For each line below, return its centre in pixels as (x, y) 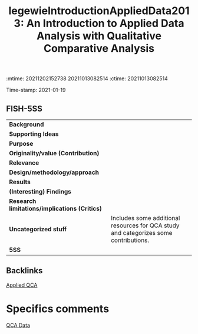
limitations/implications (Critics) (55, 209)
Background (27, 124)
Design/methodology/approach (54, 172)
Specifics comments (58, 309)
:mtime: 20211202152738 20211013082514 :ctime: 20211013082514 (87, 78)
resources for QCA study (145, 225)
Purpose (21, 144)
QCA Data (18, 325)
